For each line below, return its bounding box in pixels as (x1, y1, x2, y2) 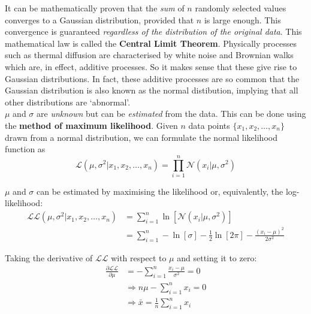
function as (5, 143, 46, 155)
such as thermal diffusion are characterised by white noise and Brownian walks (5, 49, 294, 61)
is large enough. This (204, 13, 281, 26)
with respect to (111, 251, 167, 264)
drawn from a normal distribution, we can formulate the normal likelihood (5, 131, 277, 143)
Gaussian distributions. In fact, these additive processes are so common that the (5, 72, 300, 84)
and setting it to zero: (177, 251, 257, 264)
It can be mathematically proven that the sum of (5, 2, 185, 14)
